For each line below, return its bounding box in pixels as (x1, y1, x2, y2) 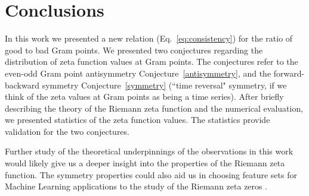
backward (5, 78, 39, 91)
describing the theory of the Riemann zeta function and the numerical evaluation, (5, 102, 304, 114)
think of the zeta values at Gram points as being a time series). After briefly (5, 90, 284, 103)
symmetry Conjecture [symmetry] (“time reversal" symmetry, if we (42, 78, 287, 91)
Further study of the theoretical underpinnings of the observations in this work (5, 145, 293, 157)
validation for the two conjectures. (5, 125, 129, 137)
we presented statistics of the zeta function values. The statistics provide (5, 113, 270, 126)
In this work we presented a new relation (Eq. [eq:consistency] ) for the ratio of (5, 32, 293, 45)
